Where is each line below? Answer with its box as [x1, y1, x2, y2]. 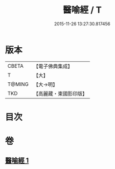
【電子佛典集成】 [33, 63, 73, 70]
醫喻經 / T [63, 4, 102, 16]
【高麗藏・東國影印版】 [33, 90, 88, 97]
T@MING [7, 81, 29, 88]
